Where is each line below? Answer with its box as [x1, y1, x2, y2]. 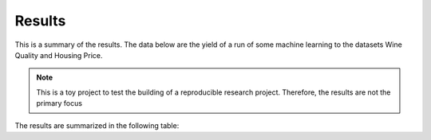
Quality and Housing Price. [14, 50, 103, 60]
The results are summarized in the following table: [14, 120, 180, 130]
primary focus [36, 99, 83, 108]
